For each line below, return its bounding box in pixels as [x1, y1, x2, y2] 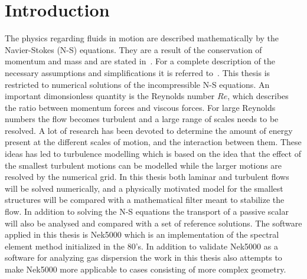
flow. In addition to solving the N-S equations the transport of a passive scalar [5, 205, 289, 218]
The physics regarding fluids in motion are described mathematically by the [5, 32, 279, 44]
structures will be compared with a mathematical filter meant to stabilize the [5, 193, 285, 206]
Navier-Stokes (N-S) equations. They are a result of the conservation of [5, 43, 262, 55]
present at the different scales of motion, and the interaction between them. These [5, 136, 302, 148]
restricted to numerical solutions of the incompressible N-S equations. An [5, 78, 270, 90]
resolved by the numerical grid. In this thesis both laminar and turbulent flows [5, 170, 289, 183]
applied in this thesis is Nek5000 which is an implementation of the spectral [5, 228, 279, 241]
